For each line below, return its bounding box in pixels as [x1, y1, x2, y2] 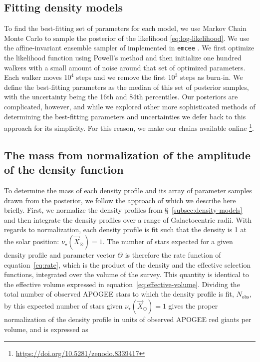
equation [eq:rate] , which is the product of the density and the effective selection [4, 259, 251, 270]
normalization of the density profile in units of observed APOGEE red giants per [4, 314, 252, 324]
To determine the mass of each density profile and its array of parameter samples [4, 185, 252, 196]
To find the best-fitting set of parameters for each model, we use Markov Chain [4, 23, 247, 33]
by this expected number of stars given [4, 300, 123, 311]
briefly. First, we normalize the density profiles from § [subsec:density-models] [4, 205, 243, 215]
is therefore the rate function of [125, 250, 221, 260]
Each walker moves [4, 72, 62, 82]
